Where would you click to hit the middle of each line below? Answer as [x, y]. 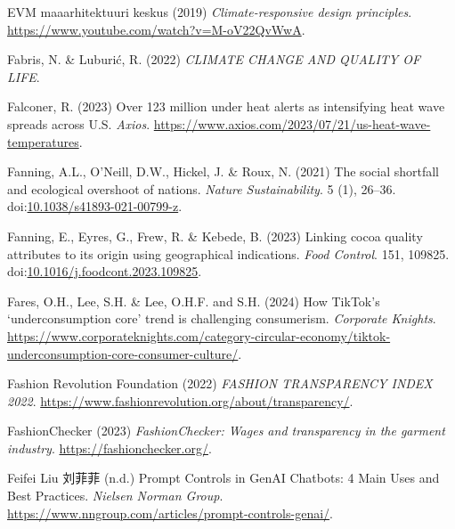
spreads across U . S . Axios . [79, 123]
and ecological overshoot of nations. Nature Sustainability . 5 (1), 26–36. [202, 188]
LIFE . [24, 76]
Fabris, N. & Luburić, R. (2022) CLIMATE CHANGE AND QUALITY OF [214, 59]
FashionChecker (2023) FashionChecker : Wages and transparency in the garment [226, 431]
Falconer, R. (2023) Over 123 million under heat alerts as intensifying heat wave [226, 106]
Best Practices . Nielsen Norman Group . [115, 496]
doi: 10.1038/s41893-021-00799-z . [95, 206]
